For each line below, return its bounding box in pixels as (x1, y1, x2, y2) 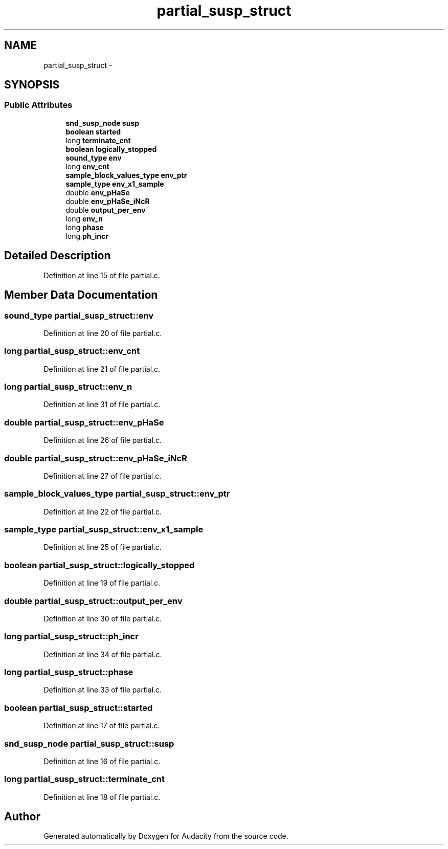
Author (4, 810, 40, 823)
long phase (65, 222, 104, 232)
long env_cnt (65, 162, 109, 171)
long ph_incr (65, 231, 108, 240)
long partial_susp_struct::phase (4, 667, 133, 677)
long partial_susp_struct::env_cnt (4, 346, 140, 356)
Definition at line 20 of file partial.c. (43, 328, 162, 338)
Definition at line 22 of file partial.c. (43, 507, 162, 516)
